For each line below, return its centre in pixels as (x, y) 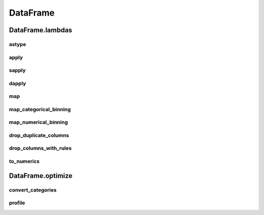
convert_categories (33, 190)
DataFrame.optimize (41, 176)
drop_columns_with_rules (40, 148)
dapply (18, 83)
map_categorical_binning (40, 109)
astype (18, 44)
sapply (17, 70)
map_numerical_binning (38, 122)
